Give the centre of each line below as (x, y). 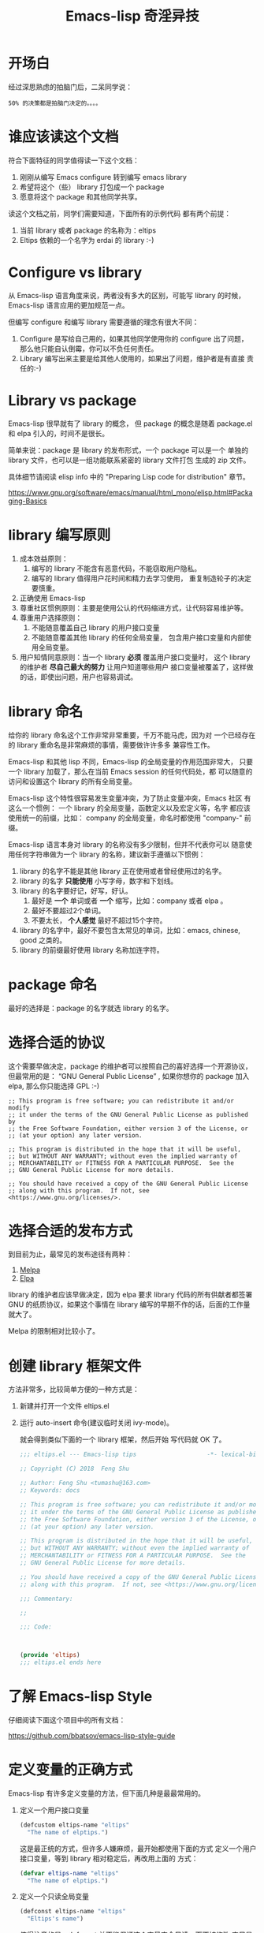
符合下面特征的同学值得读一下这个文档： (74, 160)
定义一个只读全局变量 (54, 1897)
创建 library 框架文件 (75, 1366)
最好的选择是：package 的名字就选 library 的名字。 (91, 1008)
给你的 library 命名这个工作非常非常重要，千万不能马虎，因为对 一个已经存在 (132, 735)
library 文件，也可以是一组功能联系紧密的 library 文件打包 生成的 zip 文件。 (129, 460)
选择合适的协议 (57, 1043)
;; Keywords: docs (50, 1491)
